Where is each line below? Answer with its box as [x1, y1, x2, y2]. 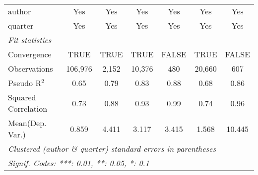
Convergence [8, 48, 52, 60]
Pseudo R [8, 77, 42, 88]
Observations [8, 63, 53, 74]
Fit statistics [8, 34, 52, 45]
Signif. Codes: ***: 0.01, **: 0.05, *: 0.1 [8, 157, 149, 169]
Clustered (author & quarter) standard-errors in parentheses [8, 143, 216, 154]
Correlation [8, 103, 48, 114]
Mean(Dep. [8, 117, 47, 129]
